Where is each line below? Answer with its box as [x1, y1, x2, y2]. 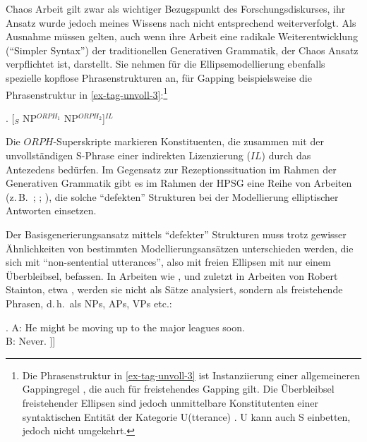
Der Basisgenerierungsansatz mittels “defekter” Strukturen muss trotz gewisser [6, 226, 347, 241]
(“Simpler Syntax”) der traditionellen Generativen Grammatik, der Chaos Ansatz [6, 42, 359, 57]
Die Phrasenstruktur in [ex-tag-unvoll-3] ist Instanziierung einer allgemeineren [22, 367, 360, 382]
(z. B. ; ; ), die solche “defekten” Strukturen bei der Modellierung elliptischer [6, 189, 339, 204]
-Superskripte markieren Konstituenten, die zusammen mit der [53, 134, 324, 149]
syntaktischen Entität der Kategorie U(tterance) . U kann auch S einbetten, [22, 409, 351, 424]
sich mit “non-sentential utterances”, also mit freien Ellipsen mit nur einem [6, 254, 331, 269]
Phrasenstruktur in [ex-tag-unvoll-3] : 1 [6, 85, 168, 102]
